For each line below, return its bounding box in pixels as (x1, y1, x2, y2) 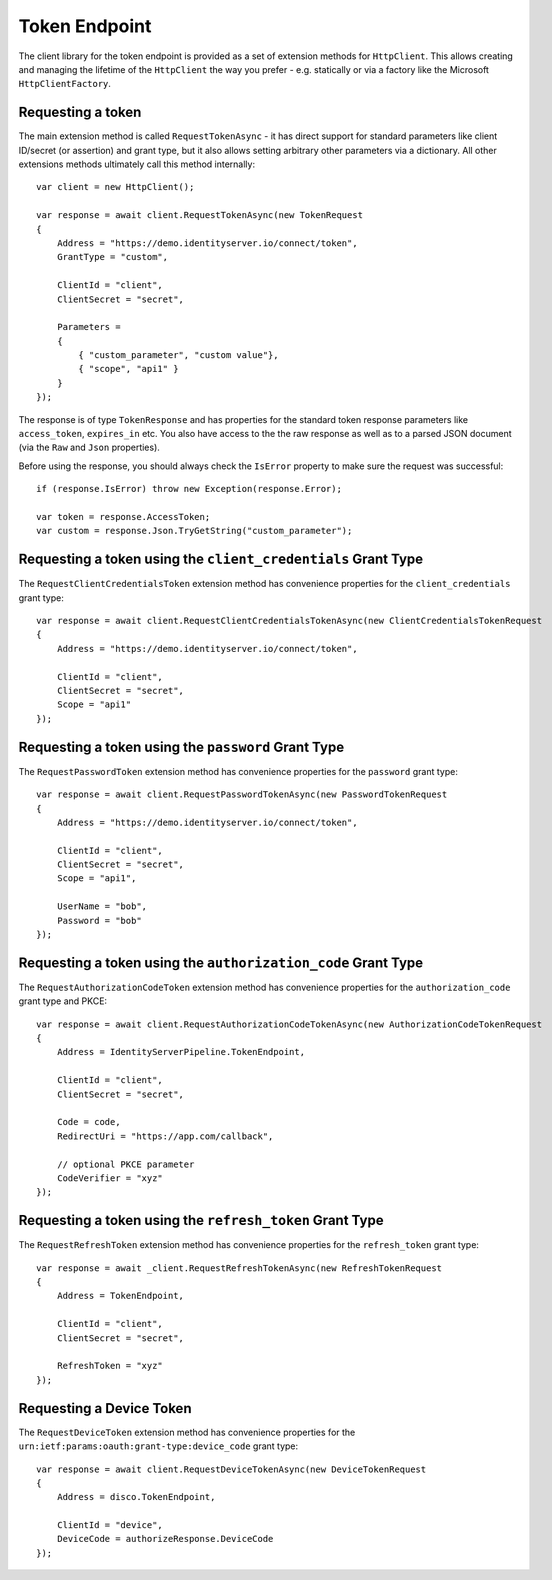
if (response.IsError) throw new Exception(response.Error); (36, 483, 342, 495)
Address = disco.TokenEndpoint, (56, 1491, 216, 1503)
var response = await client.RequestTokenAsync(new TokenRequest (36, 210, 364, 221)
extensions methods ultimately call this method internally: (18, 158, 255, 170)
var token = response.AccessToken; (36, 511, 211, 522)
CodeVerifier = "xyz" (56, 1173, 164, 1184)
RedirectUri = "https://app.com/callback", (56, 1130, 274, 1142)
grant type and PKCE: (18, 995, 108, 1007)
